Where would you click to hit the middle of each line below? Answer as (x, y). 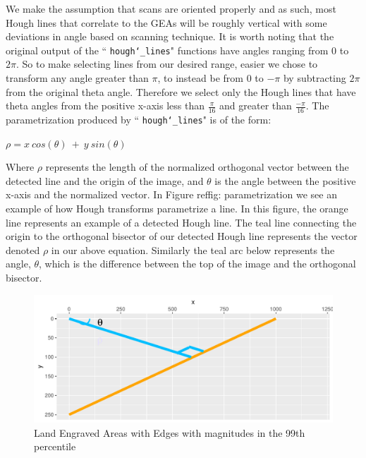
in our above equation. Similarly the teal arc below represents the (193, 249)
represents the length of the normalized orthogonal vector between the (197, 167)
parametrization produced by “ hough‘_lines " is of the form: (139, 120)
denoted (23, 249)
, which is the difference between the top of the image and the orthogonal (197, 264)
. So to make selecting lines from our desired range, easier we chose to (167, 64)
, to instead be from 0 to (211, 78)
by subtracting (315, 78)
